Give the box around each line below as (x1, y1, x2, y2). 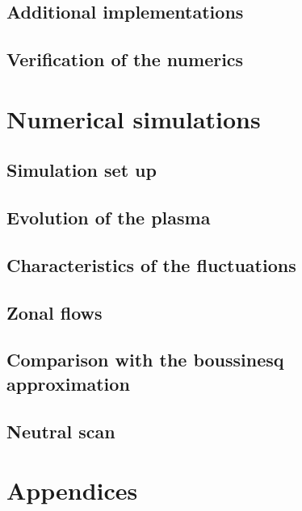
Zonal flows (6, 299, 103, 325)
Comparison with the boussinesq (6, 347, 284, 372)
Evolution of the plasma (6, 205, 211, 230)
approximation (6, 371, 130, 396)
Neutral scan (6, 418, 115, 443)
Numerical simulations (6, 102, 261, 135)
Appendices (6, 474, 138, 507)
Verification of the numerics (6, 47, 244, 72)
